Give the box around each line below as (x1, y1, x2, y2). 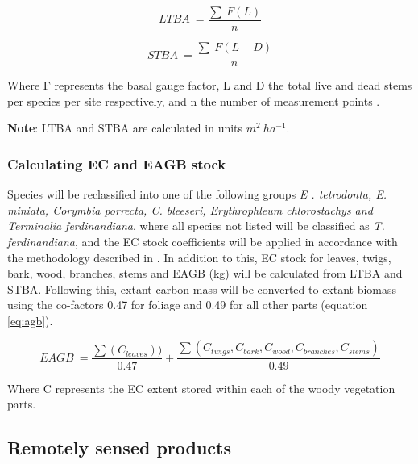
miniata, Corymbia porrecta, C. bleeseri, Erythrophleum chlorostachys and (7, 201, 373, 218)
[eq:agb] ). (7, 311, 53, 328)
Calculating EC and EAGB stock (7, 153, 226, 173)
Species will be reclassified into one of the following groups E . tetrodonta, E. (7, 186, 387, 203)
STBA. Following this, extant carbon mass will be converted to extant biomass (7, 280, 397, 297)
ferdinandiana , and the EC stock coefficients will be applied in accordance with (7, 232, 398, 249)
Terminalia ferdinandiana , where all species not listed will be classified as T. (7, 217, 385, 234)
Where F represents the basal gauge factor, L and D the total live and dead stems (7, 77, 412, 94)
